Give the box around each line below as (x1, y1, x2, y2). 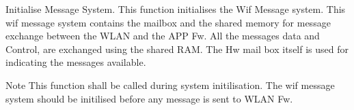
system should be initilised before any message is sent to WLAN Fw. (5, 91, 293, 105)
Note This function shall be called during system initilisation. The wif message (5, 77, 335, 92)
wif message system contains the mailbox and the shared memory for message (5, 15, 331, 29)
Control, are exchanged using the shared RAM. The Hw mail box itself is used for (5, 41, 349, 56)
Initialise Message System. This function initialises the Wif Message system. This (5, 2, 346, 16)
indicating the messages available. (5, 55, 146, 69)
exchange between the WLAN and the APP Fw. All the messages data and (5, 29, 320, 43)
